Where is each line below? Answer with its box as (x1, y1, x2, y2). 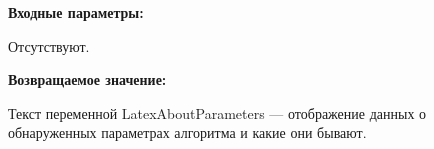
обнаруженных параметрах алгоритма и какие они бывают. (8, 122, 367, 143)
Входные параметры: (8, 2, 144, 22)
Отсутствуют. (8, 35, 90, 56)
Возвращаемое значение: (8, 69, 167, 90)
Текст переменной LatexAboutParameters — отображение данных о (8, 102, 427, 123)
